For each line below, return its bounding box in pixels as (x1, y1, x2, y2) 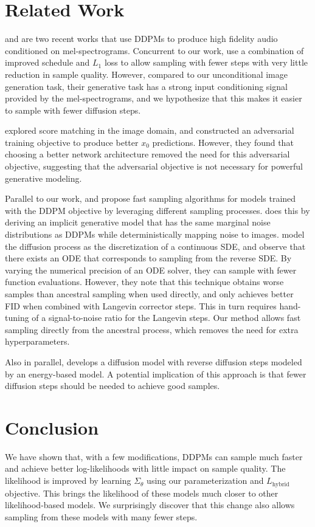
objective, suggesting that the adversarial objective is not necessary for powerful (5, 160, 303, 173)
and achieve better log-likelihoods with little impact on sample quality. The (5, 462, 286, 475)
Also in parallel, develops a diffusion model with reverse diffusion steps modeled (5, 355, 302, 368)
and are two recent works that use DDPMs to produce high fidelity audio (5, 32, 278, 45)
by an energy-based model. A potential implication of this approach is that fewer (5, 367, 306, 380)
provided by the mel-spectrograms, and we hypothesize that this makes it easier (5, 92, 302, 105)
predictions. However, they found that (152, 136, 294, 148)
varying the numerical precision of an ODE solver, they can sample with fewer (5, 263, 297, 276)
